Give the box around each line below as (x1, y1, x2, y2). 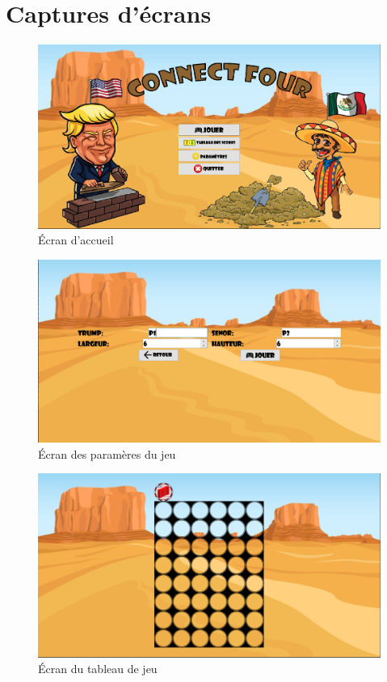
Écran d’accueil (38, 231, 114, 248)
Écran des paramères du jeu (38, 445, 176, 462)
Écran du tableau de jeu (38, 660, 158, 677)
